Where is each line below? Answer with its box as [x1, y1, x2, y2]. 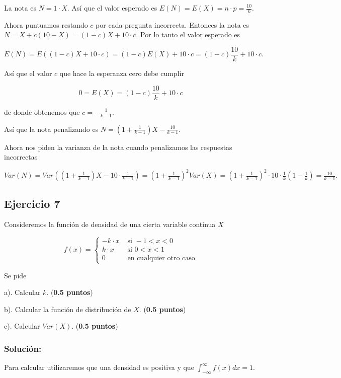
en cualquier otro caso [127, 255, 195, 262]
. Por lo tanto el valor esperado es [136, 29, 240, 40]
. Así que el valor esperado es [67, 3, 157, 13]
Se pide [4, 270, 27, 280]
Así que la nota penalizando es [4, 123, 99, 134]
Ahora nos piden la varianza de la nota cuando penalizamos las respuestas [4, 141, 232, 152]
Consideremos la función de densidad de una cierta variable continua [4, 219, 216, 230]
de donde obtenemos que [4, 106, 80, 117]
